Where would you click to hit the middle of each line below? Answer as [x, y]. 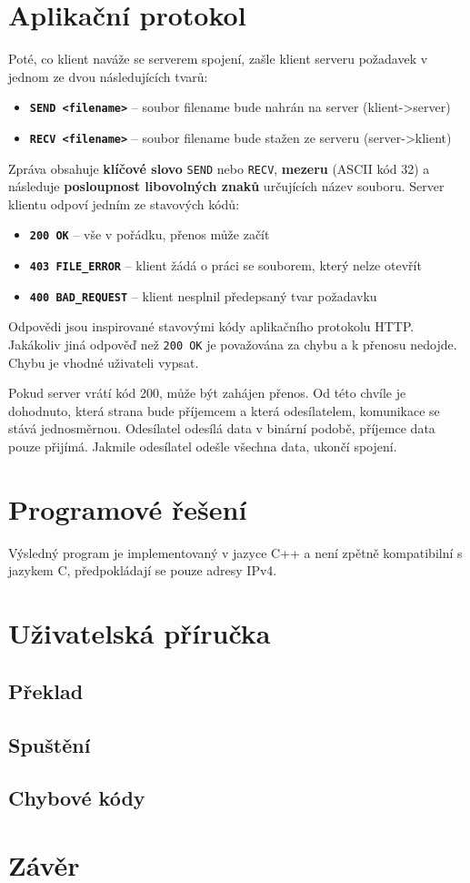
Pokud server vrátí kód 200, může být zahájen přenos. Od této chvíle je [207, 393]
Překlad [46, 690]
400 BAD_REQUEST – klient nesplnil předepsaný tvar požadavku [203, 295]
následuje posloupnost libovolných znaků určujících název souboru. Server [226, 186]
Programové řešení [128, 508]
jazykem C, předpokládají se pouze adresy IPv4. [143, 570]
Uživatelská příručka [140, 633]
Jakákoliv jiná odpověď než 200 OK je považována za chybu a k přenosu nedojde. [233, 345]
